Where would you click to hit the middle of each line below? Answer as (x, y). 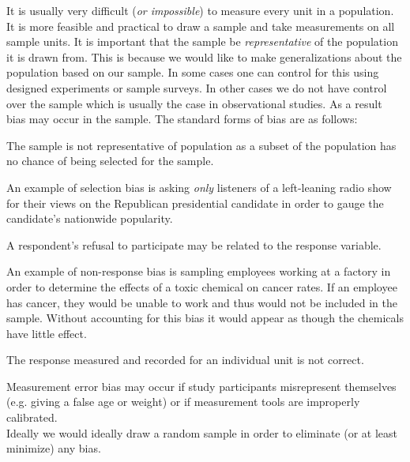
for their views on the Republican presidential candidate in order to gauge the (195, 203)
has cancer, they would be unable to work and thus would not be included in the (202, 302)
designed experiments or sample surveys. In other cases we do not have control (197, 87)
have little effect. (47, 333)
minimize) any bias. (54, 448)
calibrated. (32, 417)
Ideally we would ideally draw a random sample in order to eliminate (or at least (202, 432)
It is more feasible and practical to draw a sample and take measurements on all (201, 26)
